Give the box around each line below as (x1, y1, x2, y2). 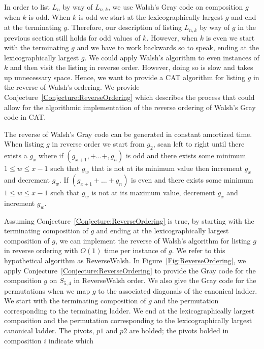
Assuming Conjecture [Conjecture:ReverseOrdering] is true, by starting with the (4, 215, 254, 226)
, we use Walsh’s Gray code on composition (108, 2, 243, 12)
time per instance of (104, 245, 167, 256)
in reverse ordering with (4, 245, 78, 256)
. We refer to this (172, 245, 225, 256)
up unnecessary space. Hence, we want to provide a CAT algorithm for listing (4, 72, 245, 82)
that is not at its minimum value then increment (91, 163, 243, 173)
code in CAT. (4, 112, 46, 122)
